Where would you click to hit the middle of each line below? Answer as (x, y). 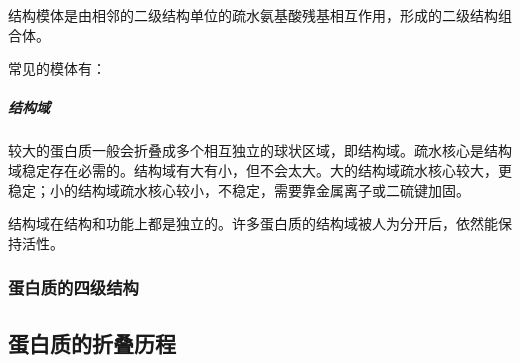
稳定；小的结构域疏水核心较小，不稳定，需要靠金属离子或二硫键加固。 (239, 189)
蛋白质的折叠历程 (92, 342)
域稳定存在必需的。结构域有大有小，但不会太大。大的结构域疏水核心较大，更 (260, 169)
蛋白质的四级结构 (73, 287)
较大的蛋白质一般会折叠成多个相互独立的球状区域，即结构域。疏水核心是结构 (260, 150)
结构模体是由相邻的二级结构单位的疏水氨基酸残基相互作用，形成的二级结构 (253, 15)
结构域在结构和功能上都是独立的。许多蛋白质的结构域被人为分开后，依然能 (253, 223)
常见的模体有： (57, 68)
